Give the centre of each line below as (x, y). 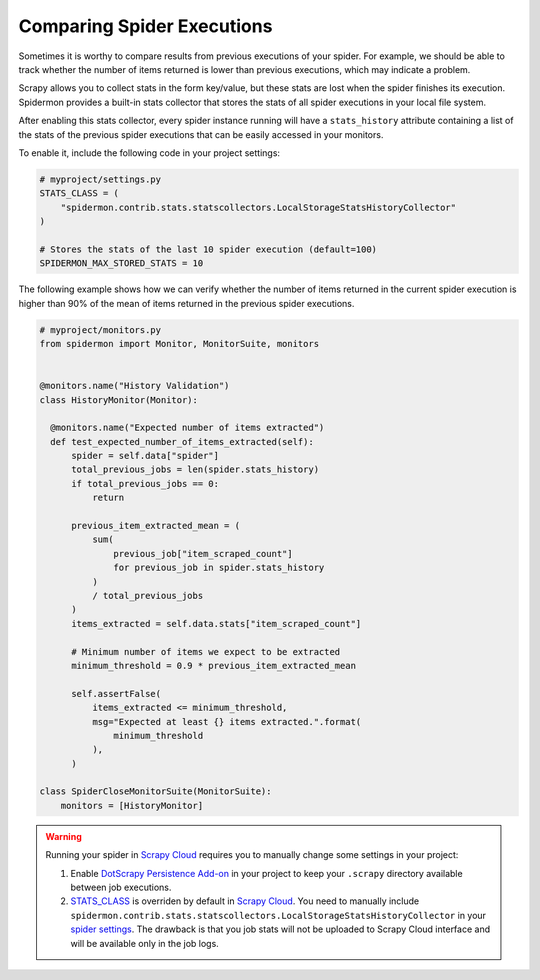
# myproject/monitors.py (100, 329)
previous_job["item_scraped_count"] (203, 553)
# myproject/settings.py (100, 179)
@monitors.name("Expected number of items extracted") (187, 428)
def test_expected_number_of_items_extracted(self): (182, 441)
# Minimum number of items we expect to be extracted (206, 651)
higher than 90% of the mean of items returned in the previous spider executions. (186, 303)
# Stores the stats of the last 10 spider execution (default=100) (208, 249)
